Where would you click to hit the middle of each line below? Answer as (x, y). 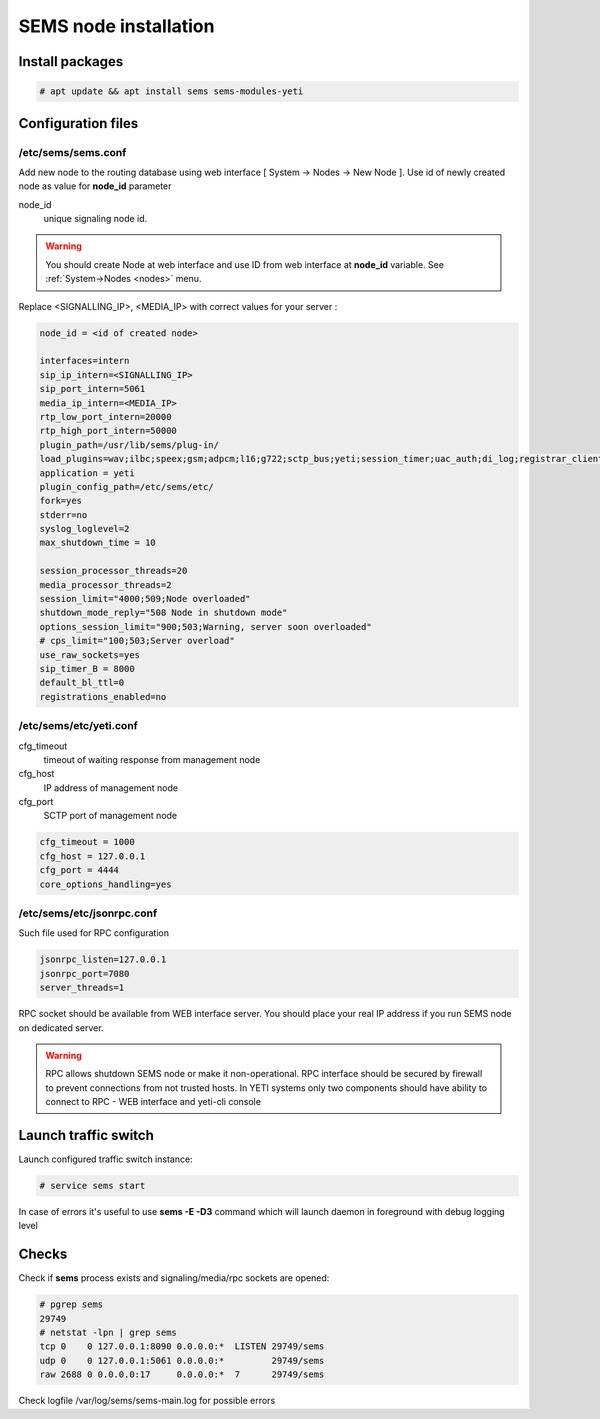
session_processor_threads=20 (113, 571)
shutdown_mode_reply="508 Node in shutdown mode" (163, 613)
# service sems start (92, 1185)
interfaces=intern (84, 361)
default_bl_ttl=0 (82, 683)
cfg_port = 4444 (79, 870)
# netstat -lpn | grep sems (108, 1332)
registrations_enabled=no (103, 696)
